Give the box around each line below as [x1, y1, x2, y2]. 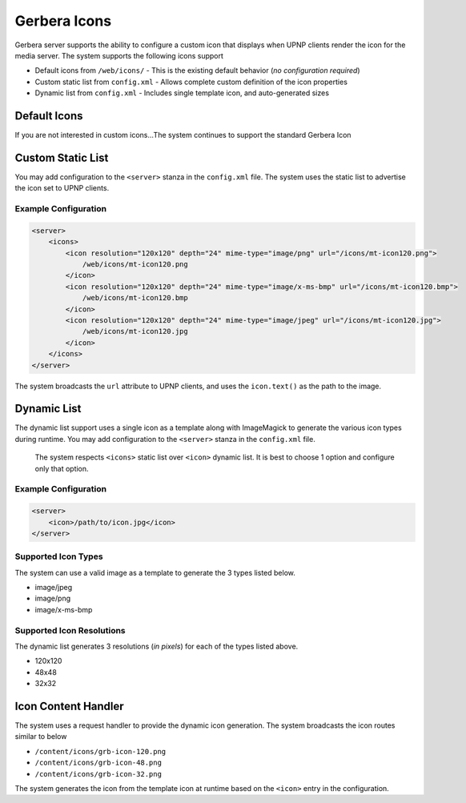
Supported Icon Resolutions [14, 624, 126, 636]
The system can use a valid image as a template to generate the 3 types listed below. [14, 568, 295, 577]
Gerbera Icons [14, 12, 112, 30]
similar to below [14, 732, 67, 741]
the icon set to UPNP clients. [14, 183, 110, 193]
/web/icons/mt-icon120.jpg [82, 327, 188, 336]
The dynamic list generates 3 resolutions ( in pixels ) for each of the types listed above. [14, 641, 299, 651]
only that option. [34, 464, 89, 473]
